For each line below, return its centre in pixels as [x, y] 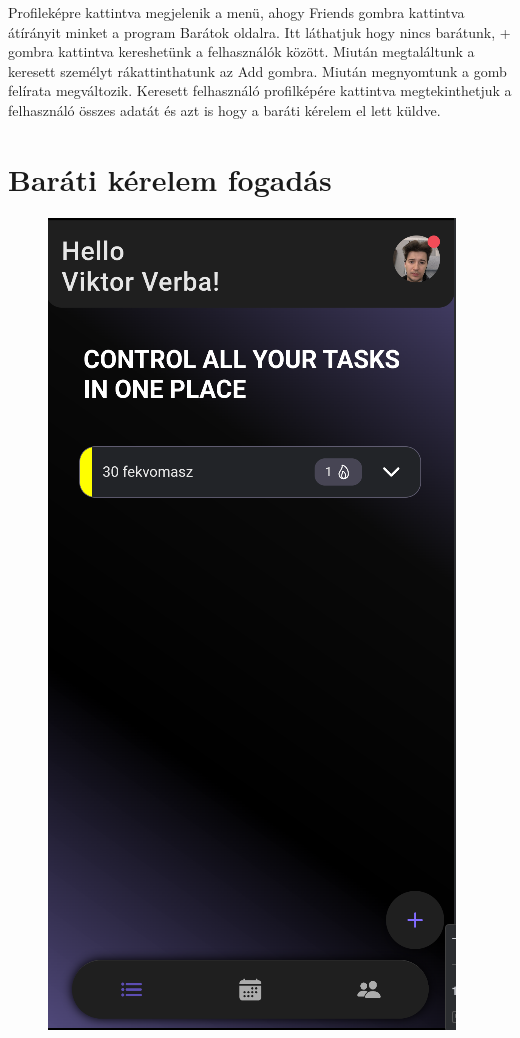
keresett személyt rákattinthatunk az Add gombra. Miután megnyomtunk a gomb [257, 70]
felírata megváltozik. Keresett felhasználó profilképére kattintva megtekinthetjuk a [260, 90]
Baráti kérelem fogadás [170, 178]
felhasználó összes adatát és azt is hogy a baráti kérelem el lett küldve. [224, 109]
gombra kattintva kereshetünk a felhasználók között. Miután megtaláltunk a [241, 51]
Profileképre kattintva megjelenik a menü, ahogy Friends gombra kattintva [236, 12]
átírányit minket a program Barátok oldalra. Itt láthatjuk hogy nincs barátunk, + [259, 31]
